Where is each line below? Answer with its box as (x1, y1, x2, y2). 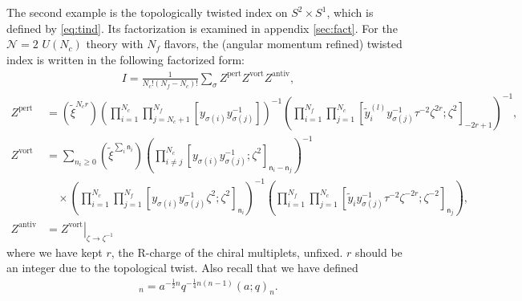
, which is (326, 4, 374, 20)
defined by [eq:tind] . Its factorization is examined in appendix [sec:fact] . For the (6, 19, 398, 36)
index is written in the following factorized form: (6, 51, 245, 67)
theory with (86, 35, 144, 52)
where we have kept (6, 243, 103, 260)
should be (354, 243, 403, 260)
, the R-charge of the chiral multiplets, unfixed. (111, 243, 343, 260)
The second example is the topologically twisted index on (6, 4, 288, 20)
